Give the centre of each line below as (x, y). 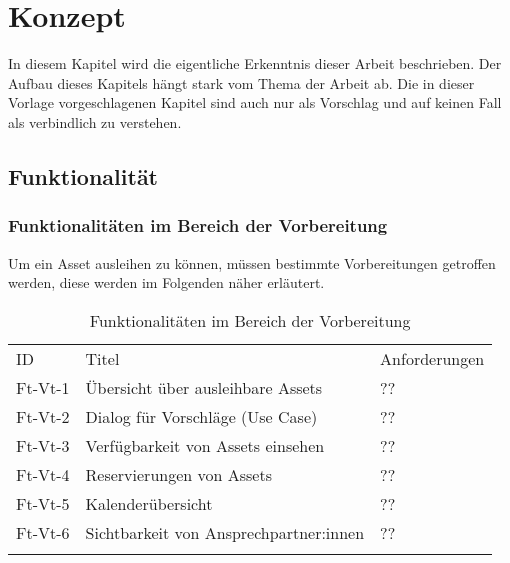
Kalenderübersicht (149, 503)
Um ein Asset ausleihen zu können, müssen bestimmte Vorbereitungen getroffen (252, 262)
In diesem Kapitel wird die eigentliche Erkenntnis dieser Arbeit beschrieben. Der (255, 63)
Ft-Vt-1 (43, 387)
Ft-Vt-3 (43, 445)
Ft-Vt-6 (43, 532)
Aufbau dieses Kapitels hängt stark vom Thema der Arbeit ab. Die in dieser (241, 82)
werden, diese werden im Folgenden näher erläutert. (166, 282)
